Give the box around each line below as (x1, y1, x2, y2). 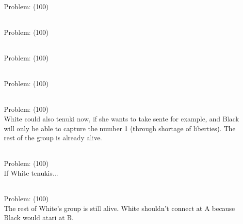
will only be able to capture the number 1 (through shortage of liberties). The (4, 123, 236, 133)
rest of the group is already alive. (4, 133, 102, 143)
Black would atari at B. (4, 212, 74, 223)
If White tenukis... (4, 167, 58, 178)
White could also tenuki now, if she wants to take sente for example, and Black (4, 113, 239, 123)
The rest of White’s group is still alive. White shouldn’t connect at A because (4, 203, 235, 213)
